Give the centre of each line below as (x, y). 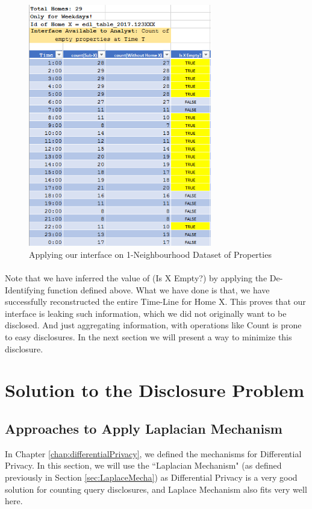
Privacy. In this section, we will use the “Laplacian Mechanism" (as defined (143, 465)
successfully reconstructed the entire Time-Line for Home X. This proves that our (155, 301)
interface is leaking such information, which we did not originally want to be (146, 313)
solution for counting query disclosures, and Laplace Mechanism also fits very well (156, 489)
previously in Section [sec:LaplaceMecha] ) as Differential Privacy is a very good (151, 477)
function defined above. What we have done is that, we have (158, 289)
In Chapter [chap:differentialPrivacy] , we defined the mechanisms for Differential (153, 453)
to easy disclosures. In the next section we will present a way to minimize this (148, 337)
